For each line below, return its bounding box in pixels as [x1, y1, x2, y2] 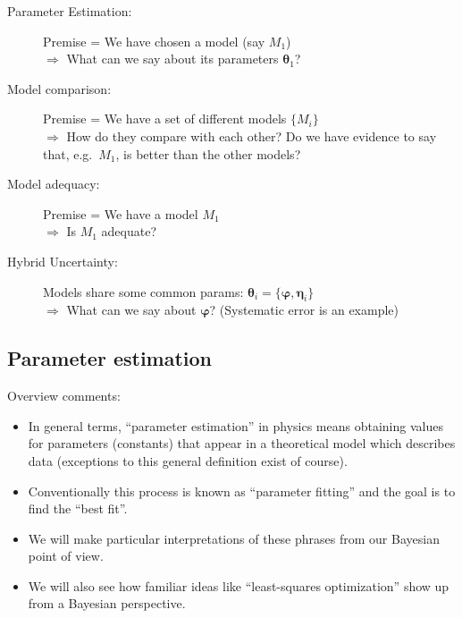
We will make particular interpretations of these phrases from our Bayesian [28, 529, 440, 547]
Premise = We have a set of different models [43, 109, 287, 128]
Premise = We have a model [43, 204, 198, 223]
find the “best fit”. [28, 499, 128, 518]
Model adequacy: [7, 174, 100, 193]
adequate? [101, 222, 157, 241]
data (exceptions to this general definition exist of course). [28, 451, 348, 470]
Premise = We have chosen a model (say [43, 31, 265, 50]
